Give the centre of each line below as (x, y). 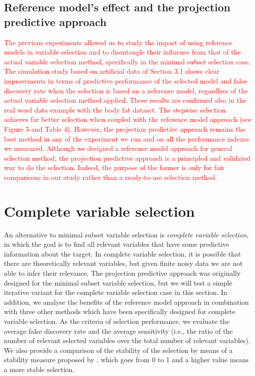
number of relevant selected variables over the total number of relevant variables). (127, 340)
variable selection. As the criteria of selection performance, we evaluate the (117, 321)
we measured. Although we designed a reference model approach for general (118, 148)
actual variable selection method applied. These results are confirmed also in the (125, 100)
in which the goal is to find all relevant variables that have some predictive (117, 244)
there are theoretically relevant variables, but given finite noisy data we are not (123, 263)
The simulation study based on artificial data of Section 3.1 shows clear (112, 71)
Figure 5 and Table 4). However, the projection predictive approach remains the (125, 129)
